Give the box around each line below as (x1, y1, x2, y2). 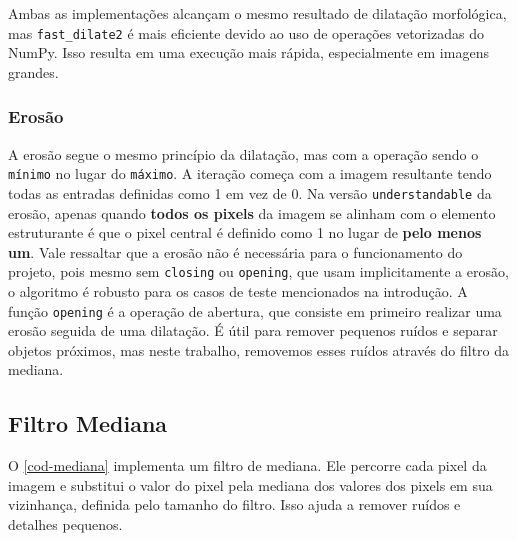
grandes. (8, 61, 59, 82)
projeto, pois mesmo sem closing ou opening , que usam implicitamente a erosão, (8, 261, 509, 282)
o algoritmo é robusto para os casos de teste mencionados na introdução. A (8, 281, 468, 301)
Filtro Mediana (8, 408, 168, 439)
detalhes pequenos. (8, 514, 123, 535)
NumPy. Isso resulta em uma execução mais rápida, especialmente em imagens (8, 42, 489, 63)
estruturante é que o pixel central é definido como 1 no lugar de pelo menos (8, 222, 482, 243)
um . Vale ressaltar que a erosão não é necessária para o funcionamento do (8, 241, 463, 262)
